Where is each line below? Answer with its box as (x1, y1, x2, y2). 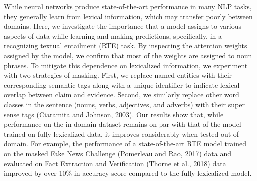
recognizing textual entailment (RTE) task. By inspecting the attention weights (4, 40, 247, 51)
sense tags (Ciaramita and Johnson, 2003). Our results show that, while (4, 109, 224, 119)
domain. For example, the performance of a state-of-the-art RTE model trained (4, 138, 247, 149)
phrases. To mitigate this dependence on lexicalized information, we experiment (4, 60, 248, 70)
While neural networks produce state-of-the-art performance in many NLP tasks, (4, 1, 252, 11)
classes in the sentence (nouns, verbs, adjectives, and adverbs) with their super (4, 99, 245, 109)
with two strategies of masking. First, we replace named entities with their (4, 70, 232, 80)
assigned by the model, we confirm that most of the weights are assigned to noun (4, 50, 252, 60)
